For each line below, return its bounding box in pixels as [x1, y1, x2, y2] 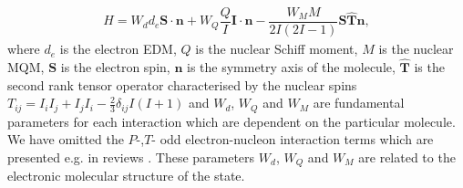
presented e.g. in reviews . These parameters [7, 147, 255, 166]
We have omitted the [7, 130, 124, 149]
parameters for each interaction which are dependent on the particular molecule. [7, 111, 456, 131]
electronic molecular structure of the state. [7, 166, 245, 185]
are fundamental [313, 93, 405, 112]
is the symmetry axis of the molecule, [186, 57, 396, 76]
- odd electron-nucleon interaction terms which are [151, 130, 434, 149]
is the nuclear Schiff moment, [195, 39, 358, 58]
